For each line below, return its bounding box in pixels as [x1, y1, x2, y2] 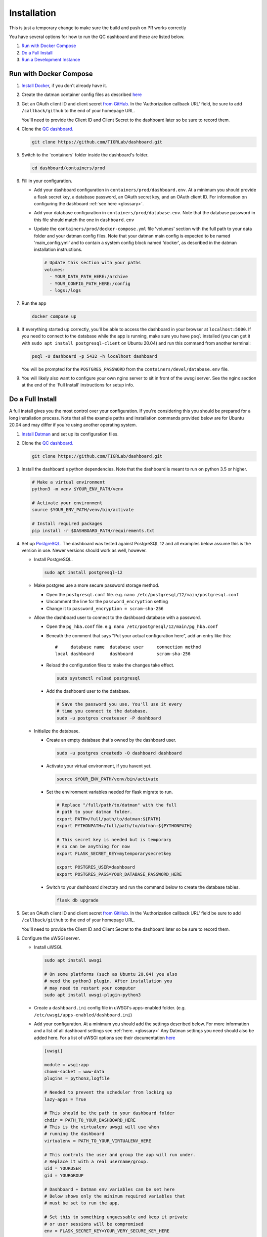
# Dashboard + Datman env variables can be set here [44, 1187, 175, 1192]
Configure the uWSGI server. [21, 935, 80, 941]
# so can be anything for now [56, 844, 130, 850]
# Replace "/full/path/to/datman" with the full [56, 802, 177, 808]
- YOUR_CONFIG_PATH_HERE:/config [49, 281, 131, 286]
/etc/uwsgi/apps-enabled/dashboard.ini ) [34, 1012, 132, 1018]
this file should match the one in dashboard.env [34, 217, 134, 223]
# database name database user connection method [55, 644, 201, 650]
